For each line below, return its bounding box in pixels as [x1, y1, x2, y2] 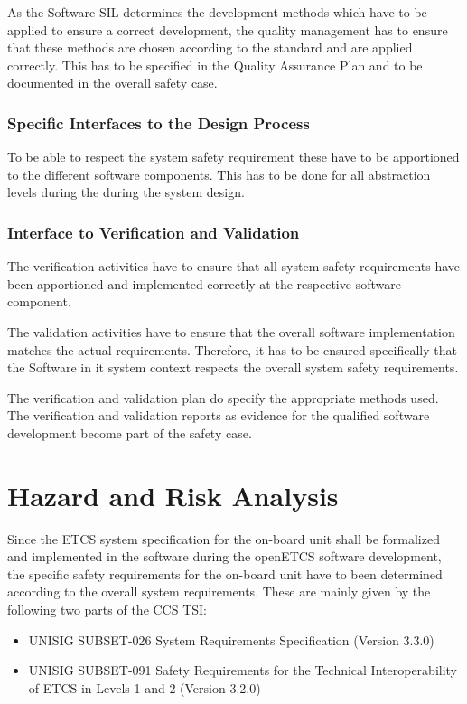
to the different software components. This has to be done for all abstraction [7, 164, 431, 183]
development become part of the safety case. [7, 423, 252, 442]
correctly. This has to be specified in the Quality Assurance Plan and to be [7, 55, 423, 74]
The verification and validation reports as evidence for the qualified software [7, 406, 430, 425]
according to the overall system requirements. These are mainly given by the [7, 582, 431, 601]
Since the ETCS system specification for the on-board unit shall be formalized [7, 529, 440, 548]
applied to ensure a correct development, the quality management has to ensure [7, 20, 448, 39]
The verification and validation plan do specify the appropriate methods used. [7, 388, 439, 407]
